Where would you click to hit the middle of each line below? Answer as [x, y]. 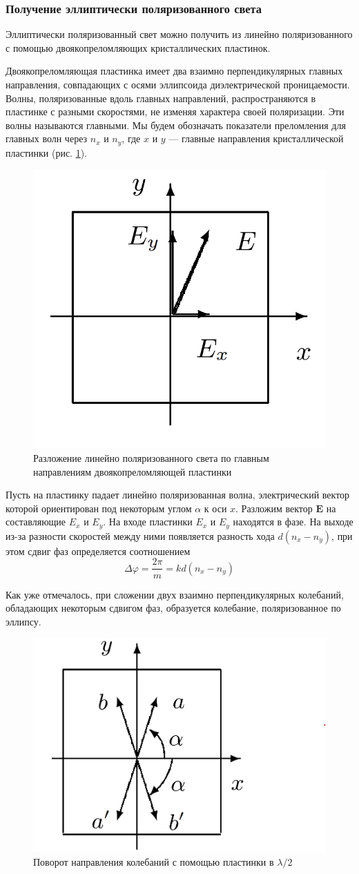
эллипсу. [23, 621]
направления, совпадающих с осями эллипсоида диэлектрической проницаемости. [178, 84]
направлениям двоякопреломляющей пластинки [133, 471]
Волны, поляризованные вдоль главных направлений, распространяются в [161, 98]
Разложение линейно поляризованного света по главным [151, 458]
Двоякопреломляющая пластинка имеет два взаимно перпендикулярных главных [174, 71]
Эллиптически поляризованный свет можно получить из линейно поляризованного [179, 34]
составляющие [36, 522]
